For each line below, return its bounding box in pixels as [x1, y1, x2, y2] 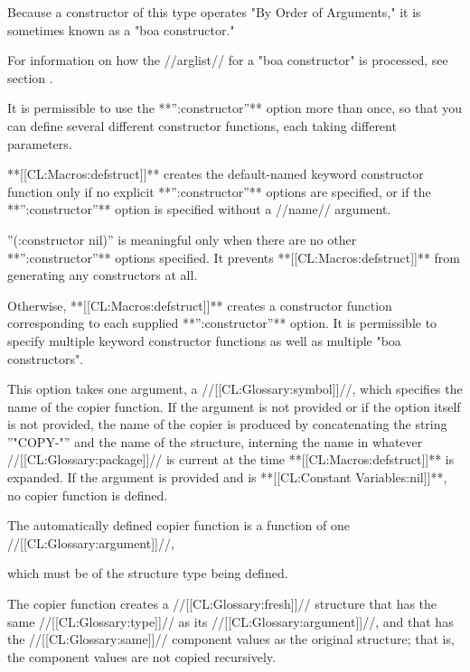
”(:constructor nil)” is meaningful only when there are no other [7, 229, 357, 248]
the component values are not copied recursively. [7, 647, 276, 666]
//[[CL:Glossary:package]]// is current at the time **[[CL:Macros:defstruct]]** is [7, 450, 455, 469]
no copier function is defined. [7, 485, 168, 504]
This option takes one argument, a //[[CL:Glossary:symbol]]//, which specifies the [7, 379, 463, 398]
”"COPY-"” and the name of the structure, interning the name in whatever [7, 432, 423, 451]
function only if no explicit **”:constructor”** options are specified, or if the [7, 182, 431, 201]
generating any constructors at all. [7, 266, 198, 285]
